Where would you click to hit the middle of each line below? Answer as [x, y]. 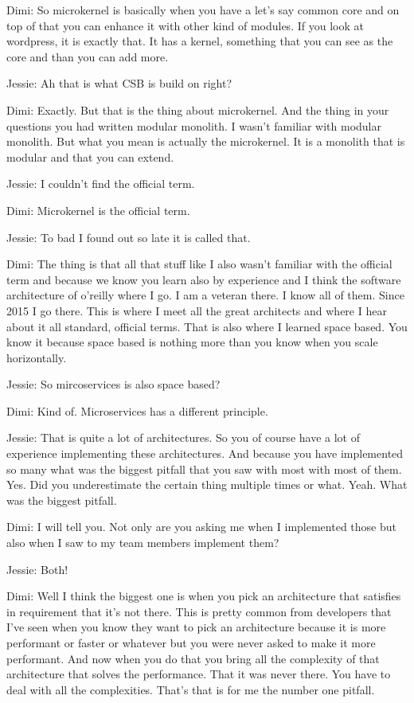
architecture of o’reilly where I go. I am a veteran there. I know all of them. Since [205, 295]
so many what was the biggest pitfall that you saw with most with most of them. [204, 469]
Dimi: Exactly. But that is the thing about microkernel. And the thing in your [198, 109]
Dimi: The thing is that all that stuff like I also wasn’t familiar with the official [199, 264]
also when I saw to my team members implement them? [143, 543]
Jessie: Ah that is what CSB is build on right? [119, 83]
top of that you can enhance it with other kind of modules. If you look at [185, 25]
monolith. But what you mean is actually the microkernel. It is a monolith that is [206, 141]
